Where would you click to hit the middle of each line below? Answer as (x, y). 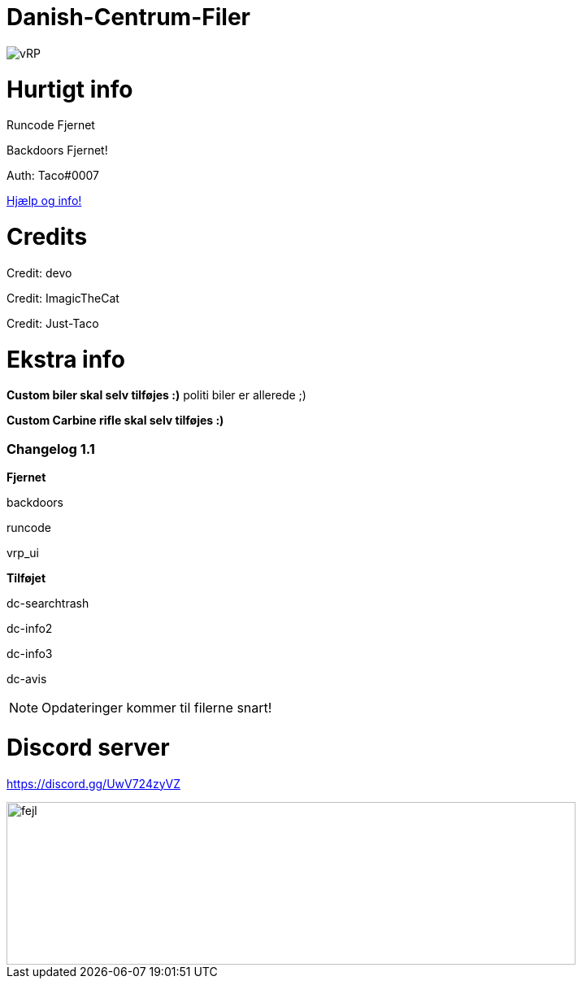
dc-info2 (30, 628)
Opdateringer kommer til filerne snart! (157, 708)
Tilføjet (26, 578)
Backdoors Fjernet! (57, 150)
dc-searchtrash (48, 603)
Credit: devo (39, 272)
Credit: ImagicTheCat (63, 298)
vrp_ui (23, 553)
